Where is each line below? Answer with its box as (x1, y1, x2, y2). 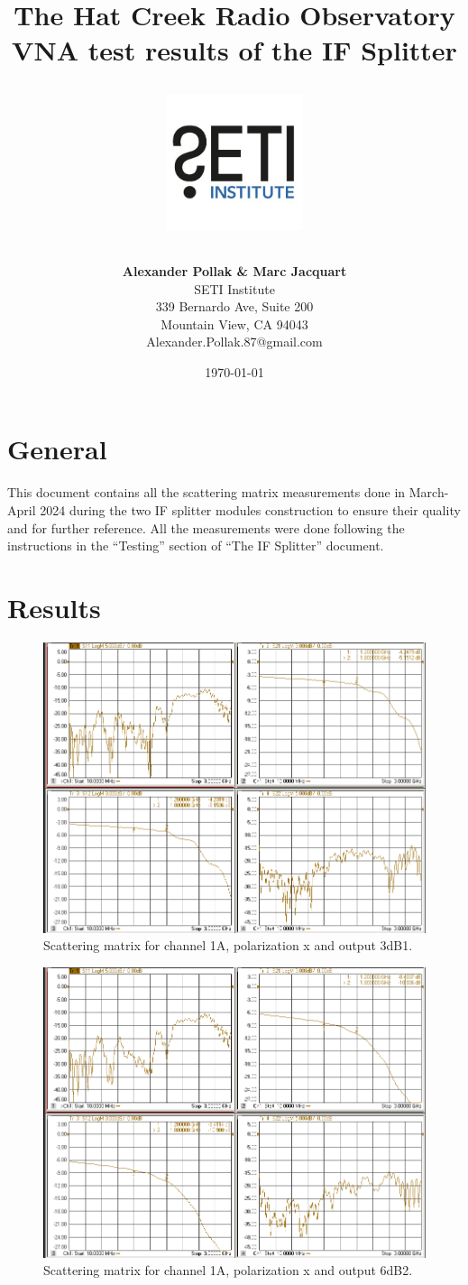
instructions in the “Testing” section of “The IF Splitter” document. (7, 536, 384, 555)
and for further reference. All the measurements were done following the (7, 518, 405, 537)
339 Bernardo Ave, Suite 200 (155, 297, 314, 316)
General (7, 430, 107, 467)
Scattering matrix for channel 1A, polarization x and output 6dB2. (43, 1261, 413, 1280)
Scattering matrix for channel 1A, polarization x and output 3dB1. (43, 936, 413, 955)
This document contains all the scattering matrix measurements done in (7, 483, 406, 502)
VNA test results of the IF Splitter (12, 32, 457, 69)
